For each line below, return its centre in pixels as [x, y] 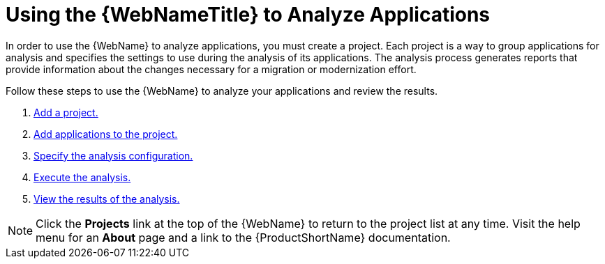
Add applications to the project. [106, 134]
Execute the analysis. [82, 177]
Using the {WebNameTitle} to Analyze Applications [248, 15]
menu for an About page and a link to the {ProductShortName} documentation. [243, 237]
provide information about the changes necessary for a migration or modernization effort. [211, 69]
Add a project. [66, 112]
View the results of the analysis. [107, 199]
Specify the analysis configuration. [113, 155]
